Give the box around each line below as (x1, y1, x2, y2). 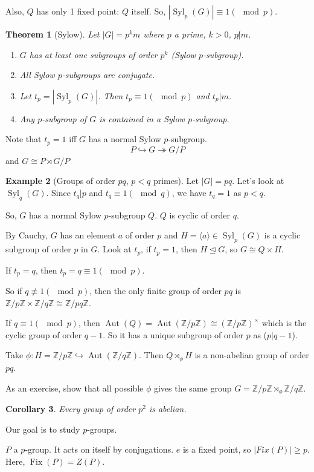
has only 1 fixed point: (36, 5, 120, 17)
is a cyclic (264, 229, 301, 241)
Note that (5, 133, 42, 145)
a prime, (174, 28, 206, 40)
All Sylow (19, 68, 55, 81)
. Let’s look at (232, 174, 284, 187)
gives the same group (153, 381, 232, 394)
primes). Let (153, 174, 199, 187)
